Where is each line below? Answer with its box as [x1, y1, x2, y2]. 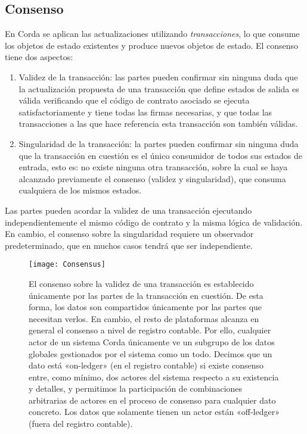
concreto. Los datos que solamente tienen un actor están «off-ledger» [29, 405, 280, 418]
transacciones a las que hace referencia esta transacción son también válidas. [18, 117, 298, 130]
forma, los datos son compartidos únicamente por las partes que [29, 301, 262, 313]
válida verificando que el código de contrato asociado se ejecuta [18, 94, 250, 107]
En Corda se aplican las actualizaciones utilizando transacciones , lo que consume [5, 27, 300, 40]
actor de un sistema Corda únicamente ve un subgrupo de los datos [29, 335, 275, 348]
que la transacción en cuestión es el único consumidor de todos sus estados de [18, 149, 302, 161]
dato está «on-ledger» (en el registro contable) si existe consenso [29, 359, 264, 371]
